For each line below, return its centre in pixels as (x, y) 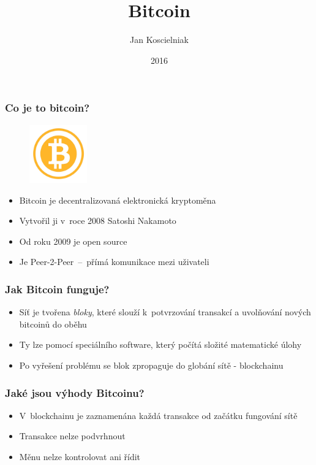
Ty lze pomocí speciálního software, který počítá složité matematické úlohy (160, 344)
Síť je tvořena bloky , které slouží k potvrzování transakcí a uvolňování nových (165, 312)
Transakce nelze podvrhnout (72, 436)
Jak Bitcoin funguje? (57, 289)
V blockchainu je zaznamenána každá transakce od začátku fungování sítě (158, 415)
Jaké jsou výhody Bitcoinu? (75, 392)
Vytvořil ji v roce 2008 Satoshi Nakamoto (98, 221)
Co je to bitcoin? (47, 108)
